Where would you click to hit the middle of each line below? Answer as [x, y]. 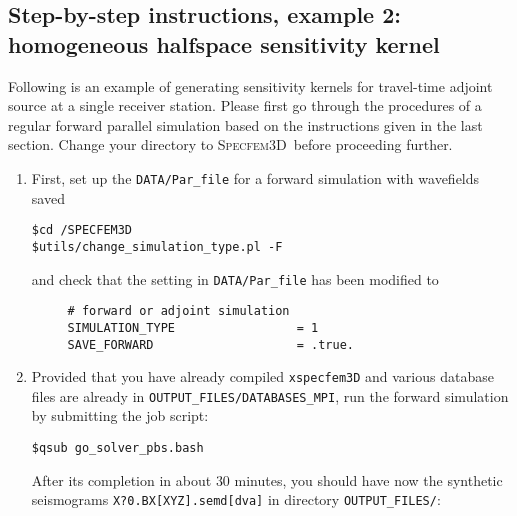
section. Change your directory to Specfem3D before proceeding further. [230, 144]
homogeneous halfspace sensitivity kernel [224, 43]
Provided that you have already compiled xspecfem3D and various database [262, 376]
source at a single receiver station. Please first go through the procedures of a [245, 105]
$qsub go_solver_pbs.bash [117, 448]
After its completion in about [121, 479]
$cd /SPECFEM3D [82, 230]
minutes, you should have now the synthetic [368, 479]
